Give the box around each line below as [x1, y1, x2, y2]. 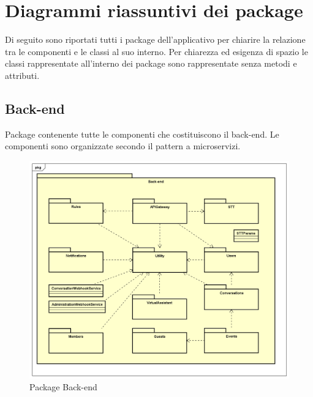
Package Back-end [29, 380, 97, 393]
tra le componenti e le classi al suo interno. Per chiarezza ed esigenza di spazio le [5, 45, 308, 58]
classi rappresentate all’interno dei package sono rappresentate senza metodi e [5, 57, 297, 70]
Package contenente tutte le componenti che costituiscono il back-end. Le [5, 127, 279, 140]
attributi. [5, 69, 40, 81]
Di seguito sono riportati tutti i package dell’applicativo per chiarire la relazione [5, 33, 306, 46]
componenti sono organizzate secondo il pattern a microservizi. [5, 139, 241, 152]
